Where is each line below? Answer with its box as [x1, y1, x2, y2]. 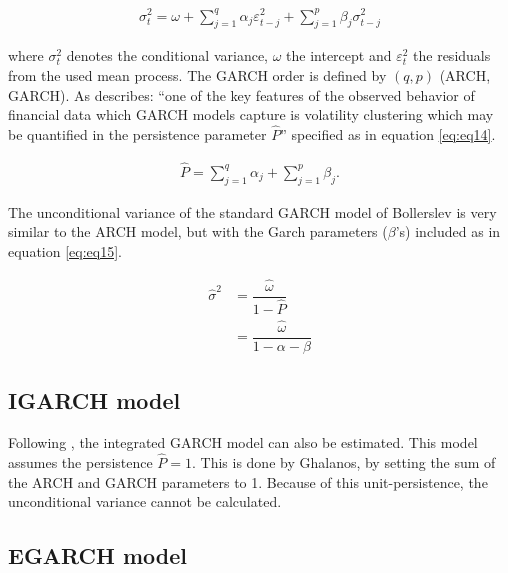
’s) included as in [395, 221, 501, 242]
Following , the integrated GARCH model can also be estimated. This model [8, 432, 478, 453]
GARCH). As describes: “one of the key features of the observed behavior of [8, 84, 475, 105]
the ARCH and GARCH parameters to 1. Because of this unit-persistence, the [8, 471, 488, 492]
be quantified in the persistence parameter [8, 123, 267, 144]
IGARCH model [8, 385, 181, 416]
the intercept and [286, 45, 392, 66]
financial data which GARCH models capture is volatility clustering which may [8, 104, 494, 125]
